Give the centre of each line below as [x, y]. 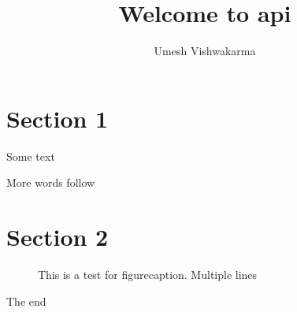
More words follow [51, 182]
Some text [31, 156]
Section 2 [58, 237]
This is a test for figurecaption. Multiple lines [148, 274]
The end [26, 301]
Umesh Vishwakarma [205, 51]
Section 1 [58, 118]
